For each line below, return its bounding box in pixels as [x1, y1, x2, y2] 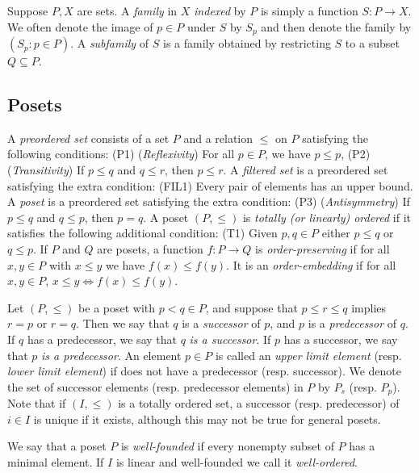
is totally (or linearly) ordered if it [242, 208, 412, 225]
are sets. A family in [77, 2, 178, 19]
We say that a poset [7, 437, 107, 454]
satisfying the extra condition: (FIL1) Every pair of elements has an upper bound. [7, 177, 413, 194]
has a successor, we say [283, 330, 398, 347]
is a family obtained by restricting [163, 35, 331, 52]
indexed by [194, 2, 246, 19]
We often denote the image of [7, 18, 153, 35]
